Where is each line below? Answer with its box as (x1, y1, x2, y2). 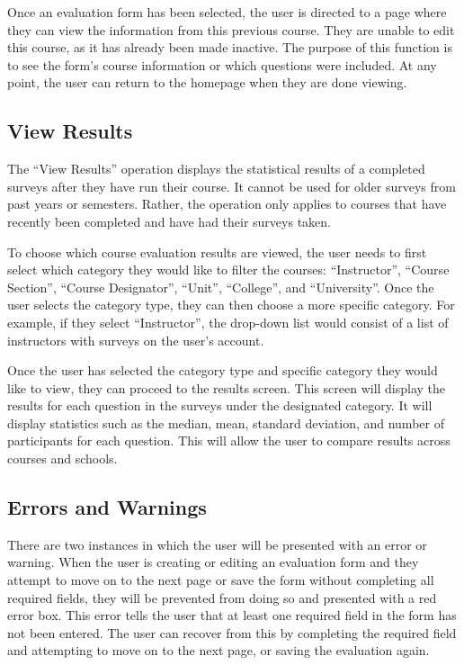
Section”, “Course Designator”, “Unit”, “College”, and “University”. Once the (7, 277, 434, 296)
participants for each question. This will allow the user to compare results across (7, 431, 451, 450)
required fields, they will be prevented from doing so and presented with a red (7, 588, 437, 607)
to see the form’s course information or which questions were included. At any (7, 55, 437, 74)
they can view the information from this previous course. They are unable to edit (7, 20, 455, 39)
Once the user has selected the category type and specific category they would (7, 361, 438, 380)
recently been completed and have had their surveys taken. (7, 211, 331, 230)
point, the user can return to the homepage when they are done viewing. (7, 73, 407, 92)
